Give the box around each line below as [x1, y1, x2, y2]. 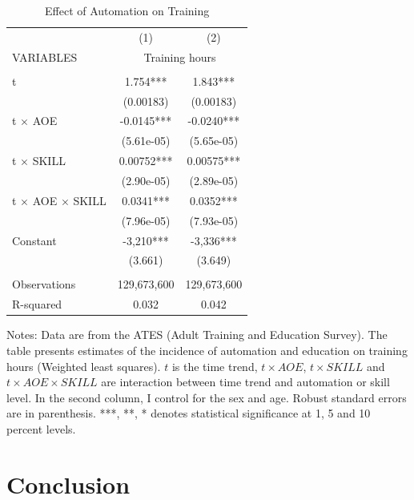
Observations [12, 276, 76, 292]
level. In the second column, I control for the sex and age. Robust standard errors [6, 389, 407, 405]
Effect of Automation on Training [45, 2, 210, 18]
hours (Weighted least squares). [6, 357, 161, 374]
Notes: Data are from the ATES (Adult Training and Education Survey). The [6, 326, 388, 343]
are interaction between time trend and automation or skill [101, 373, 390, 390]
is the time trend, [171, 357, 258, 374]
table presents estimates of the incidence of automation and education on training [6, 342, 408, 358]
